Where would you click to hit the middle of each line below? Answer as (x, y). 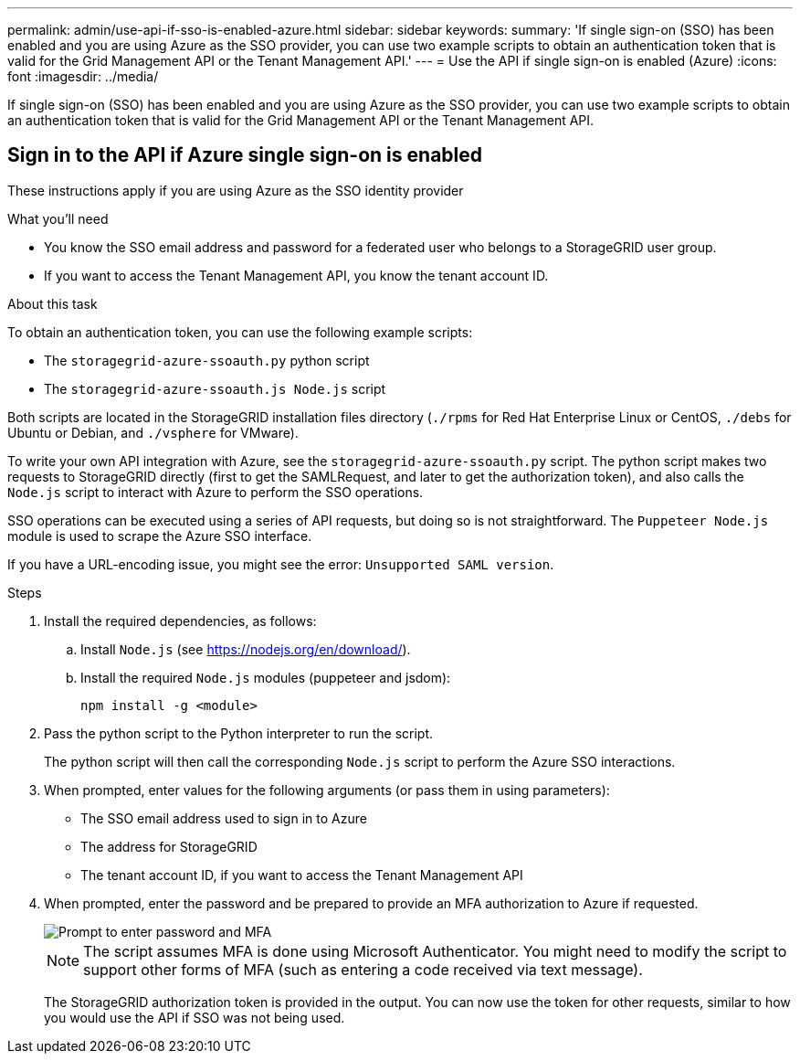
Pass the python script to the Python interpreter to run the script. (239, 733)
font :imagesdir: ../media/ (83, 76)
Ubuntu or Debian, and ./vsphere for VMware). (153, 432)
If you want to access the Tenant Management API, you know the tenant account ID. (296, 275)
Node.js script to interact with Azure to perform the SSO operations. (216, 492)
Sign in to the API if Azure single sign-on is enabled (245, 155)
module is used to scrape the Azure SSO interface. (160, 536)
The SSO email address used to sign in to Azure (224, 818)
